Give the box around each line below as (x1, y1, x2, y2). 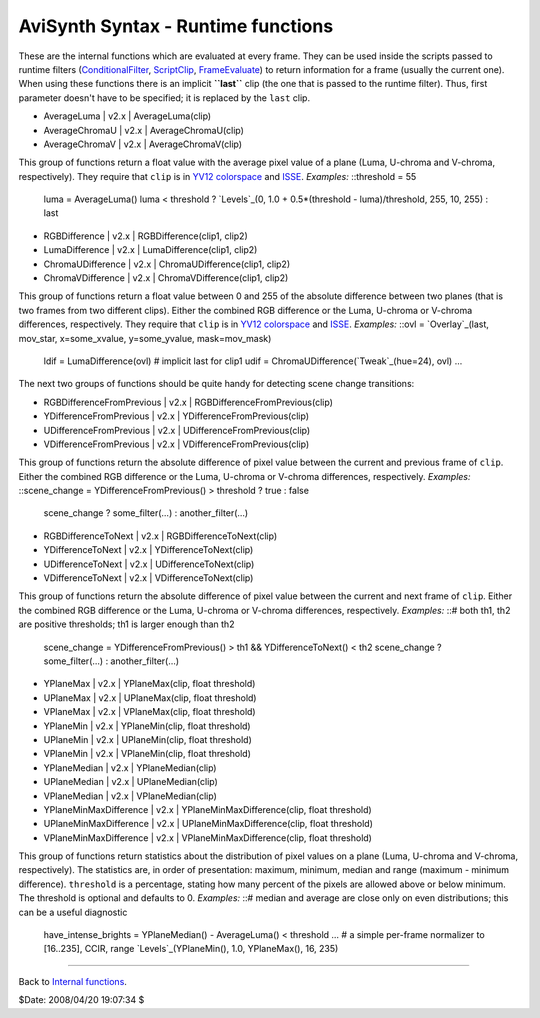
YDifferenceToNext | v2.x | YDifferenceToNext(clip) (43, 544, 254, 556)
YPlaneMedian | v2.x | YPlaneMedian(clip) (43, 761, 217, 774)
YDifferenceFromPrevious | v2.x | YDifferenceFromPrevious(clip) (43, 410, 310, 422)
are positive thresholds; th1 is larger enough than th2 (18, 618, 235, 630)
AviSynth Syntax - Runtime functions (18, 15, 334, 37)
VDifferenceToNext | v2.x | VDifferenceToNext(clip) (43, 572, 254, 584)
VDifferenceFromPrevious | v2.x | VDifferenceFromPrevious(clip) (43, 438, 310, 450)
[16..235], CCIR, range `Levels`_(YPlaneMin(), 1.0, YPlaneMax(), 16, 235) (43, 943, 339, 955)
